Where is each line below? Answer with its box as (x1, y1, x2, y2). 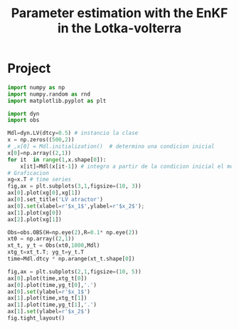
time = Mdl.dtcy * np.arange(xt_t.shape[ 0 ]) (7, 255, 135, 263)
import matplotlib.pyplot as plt (7, 97, 107, 104)
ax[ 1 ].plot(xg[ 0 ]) (7, 209, 62, 216)
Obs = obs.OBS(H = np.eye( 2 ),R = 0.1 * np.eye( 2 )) (7, 228, 139, 236)
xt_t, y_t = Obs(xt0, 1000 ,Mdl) (7, 242, 100, 249)
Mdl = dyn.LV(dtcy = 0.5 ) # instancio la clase (7, 130, 139, 137)
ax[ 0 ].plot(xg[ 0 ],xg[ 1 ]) (7, 189, 81, 197)
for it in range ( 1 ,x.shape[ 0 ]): (7, 156, 107, 163)
